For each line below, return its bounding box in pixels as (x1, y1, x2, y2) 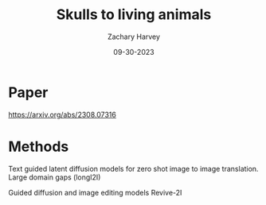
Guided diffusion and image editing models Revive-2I (8, 188, 182, 197)
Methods (8, 137, 69, 156)
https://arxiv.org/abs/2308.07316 (8, 110, 117, 119)
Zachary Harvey (107, 32, 161, 41)
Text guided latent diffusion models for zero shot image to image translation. (8, 164, 259, 173)
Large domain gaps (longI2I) (8, 172, 101, 182)
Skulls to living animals (56, 6, 212, 24)
